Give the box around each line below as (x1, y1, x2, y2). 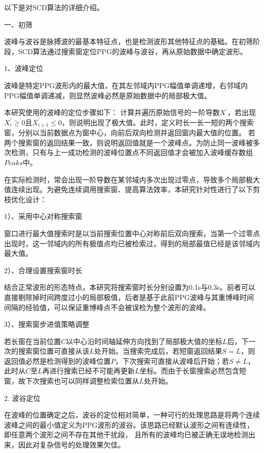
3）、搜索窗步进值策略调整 (4, 319, 89, 329)
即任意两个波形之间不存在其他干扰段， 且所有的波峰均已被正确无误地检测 (4, 429, 248, 440)
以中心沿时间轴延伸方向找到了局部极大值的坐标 (66, 335, 223, 346)
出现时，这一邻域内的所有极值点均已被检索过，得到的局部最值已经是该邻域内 (4, 238, 260, 248)
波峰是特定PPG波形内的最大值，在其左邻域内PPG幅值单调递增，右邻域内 (4, 80, 248, 90)
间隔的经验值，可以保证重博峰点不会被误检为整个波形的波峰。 (4, 301, 210, 312)
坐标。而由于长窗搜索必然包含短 (140, 365, 247, 376)
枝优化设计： (4, 194, 47, 204)
